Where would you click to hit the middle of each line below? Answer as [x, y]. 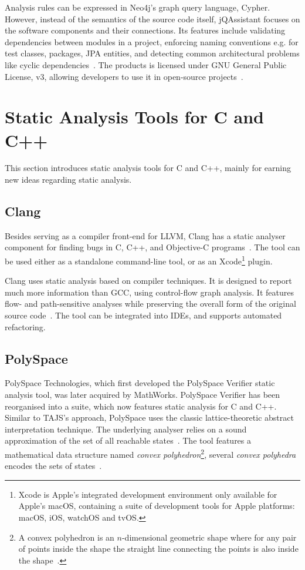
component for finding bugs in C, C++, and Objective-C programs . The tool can [152, 247]
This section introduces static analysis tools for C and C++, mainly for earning [148, 168]
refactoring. [25, 326]
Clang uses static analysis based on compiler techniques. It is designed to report [148, 281]
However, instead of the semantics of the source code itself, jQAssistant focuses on [152, 19]
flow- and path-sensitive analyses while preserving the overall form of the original [150, 304]
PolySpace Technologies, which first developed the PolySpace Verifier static [140, 383]
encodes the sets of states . [53, 466]
